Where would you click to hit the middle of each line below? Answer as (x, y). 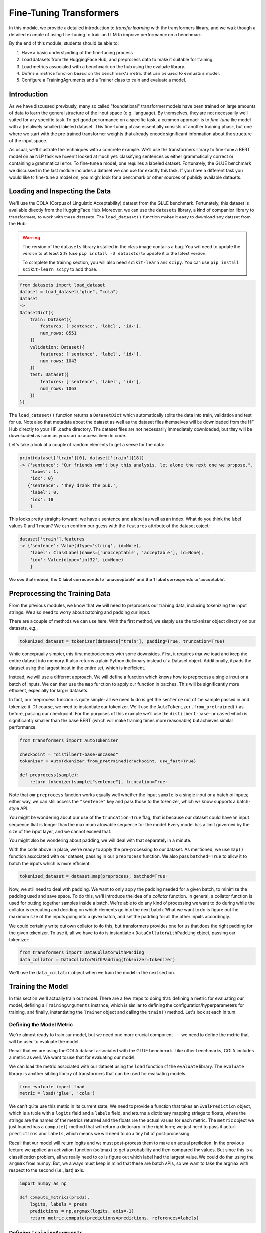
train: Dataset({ (51, 320)
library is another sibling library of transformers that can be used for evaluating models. (98, 1073)
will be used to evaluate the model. (44, 1041)
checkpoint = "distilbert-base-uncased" (69, 754)
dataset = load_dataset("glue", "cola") (69, 292)
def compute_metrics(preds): (55, 1197)
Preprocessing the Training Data (60, 594)
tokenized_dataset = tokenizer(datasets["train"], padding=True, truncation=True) (122, 641)
